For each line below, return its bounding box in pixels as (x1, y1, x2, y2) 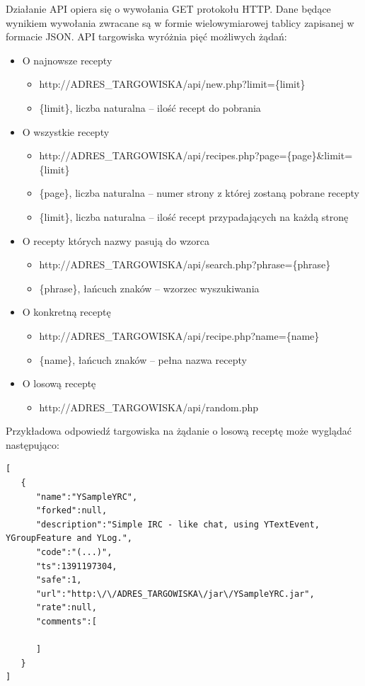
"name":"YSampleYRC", (35, 491, 138, 502)
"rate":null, (35, 602, 97, 613)
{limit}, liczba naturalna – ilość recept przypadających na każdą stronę (39, 209, 349, 224)
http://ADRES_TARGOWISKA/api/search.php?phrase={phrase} (39, 257, 331, 272)
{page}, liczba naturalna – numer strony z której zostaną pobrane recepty (39, 185, 359, 200)
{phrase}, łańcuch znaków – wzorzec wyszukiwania (39, 280, 260, 295)
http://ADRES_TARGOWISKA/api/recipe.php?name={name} (39, 328, 320, 343)
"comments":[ (35, 617, 97, 627)
